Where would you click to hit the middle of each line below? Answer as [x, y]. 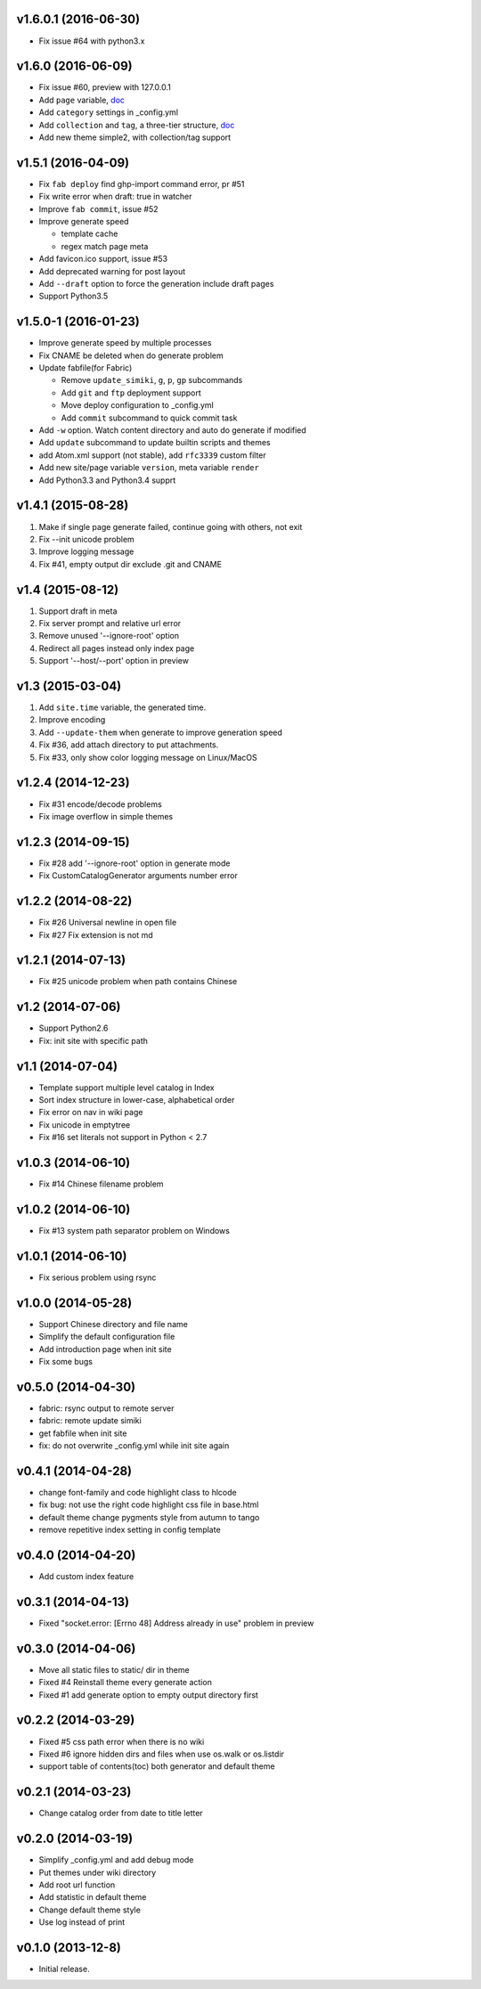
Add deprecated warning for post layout [112, 271]
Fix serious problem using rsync [98, 1277]
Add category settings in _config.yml [108, 112]
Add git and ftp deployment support [131, 393]
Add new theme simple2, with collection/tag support [135, 137]
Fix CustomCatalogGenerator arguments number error [138, 876]
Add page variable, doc [82, 100]
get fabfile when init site [83, 1433]
